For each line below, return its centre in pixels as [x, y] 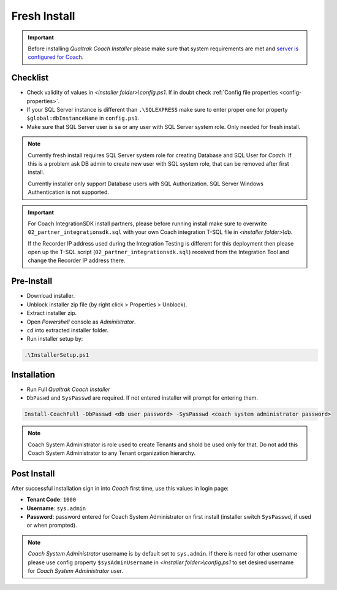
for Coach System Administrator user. [76, 571]
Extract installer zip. [51, 313]
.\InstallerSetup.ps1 [57, 355]
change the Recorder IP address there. [77, 260]
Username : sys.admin [56, 508]
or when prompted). [52, 526]
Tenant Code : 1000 [51, 500]
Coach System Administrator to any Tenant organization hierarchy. [112, 453]
